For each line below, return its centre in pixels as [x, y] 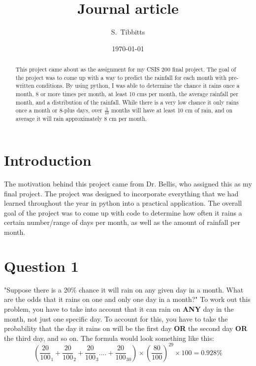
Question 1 [41, 266]
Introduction [48, 160]
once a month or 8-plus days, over [59, 110]
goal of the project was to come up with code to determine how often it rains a [123, 212]
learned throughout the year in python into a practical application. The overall [123, 203]
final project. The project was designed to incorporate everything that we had [121, 193]
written [25, 86]
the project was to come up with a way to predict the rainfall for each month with [121, 77]
